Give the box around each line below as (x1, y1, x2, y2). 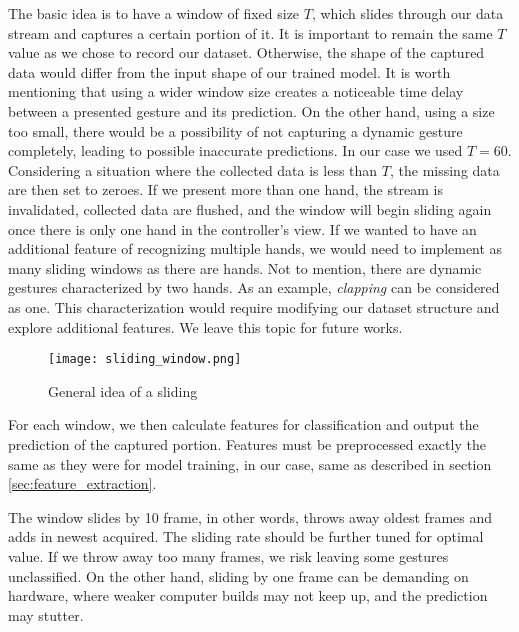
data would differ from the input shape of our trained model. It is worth (8, 61, 451, 82)
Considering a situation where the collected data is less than (8, 159, 378, 180)
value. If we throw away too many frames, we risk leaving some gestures (8, 545, 449, 566)
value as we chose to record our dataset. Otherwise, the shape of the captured (8, 42, 485, 63)
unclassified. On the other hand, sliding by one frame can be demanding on (8, 565, 469, 586)
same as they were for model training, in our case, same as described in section (8, 453, 492, 474)
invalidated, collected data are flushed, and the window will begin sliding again (8, 198, 492, 219)
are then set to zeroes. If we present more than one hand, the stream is (8, 179, 443, 200)
